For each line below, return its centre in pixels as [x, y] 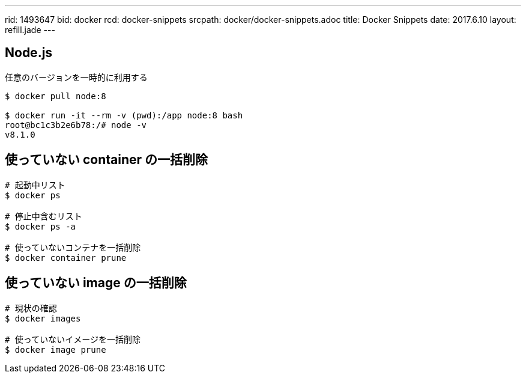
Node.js [29, 53]
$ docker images [43, 318]
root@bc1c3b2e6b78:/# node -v [76, 125]
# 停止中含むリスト [44, 216]
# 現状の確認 [31, 308]
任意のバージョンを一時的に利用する [76, 77]
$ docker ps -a [41, 226]
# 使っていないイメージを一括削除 [73, 339]
